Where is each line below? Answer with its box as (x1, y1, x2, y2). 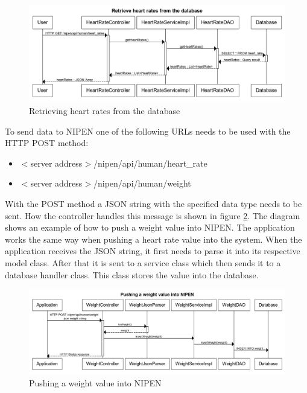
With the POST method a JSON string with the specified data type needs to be (5, 197, 302, 210)
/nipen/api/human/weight (93, 177, 191, 190)
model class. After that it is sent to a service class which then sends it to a (5, 257, 281, 269)
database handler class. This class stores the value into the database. (5, 268, 259, 281)
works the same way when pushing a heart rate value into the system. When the (5, 232, 302, 245)
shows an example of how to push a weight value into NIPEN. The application (5, 221, 295, 234)
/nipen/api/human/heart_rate (93, 156, 207, 169)
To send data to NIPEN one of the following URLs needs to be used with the (5, 124, 291, 137)
